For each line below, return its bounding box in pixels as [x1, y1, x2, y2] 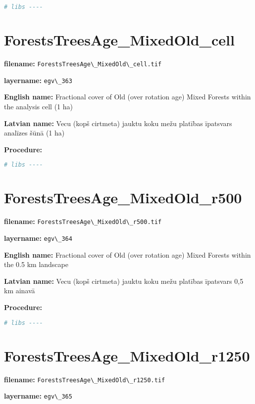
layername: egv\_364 [4, 232, 72, 243]
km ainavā [4, 285, 35, 296]
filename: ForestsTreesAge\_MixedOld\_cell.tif [4, 58, 162, 68]
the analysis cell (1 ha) [4, 101, 73, 111]
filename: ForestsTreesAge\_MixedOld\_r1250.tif [4, 374, 165, 384]
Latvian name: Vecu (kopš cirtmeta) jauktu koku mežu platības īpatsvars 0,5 [4, 275, 244, 286]
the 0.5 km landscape [4, 259, 68, 269]
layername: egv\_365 [4, 391, 72, 401]
